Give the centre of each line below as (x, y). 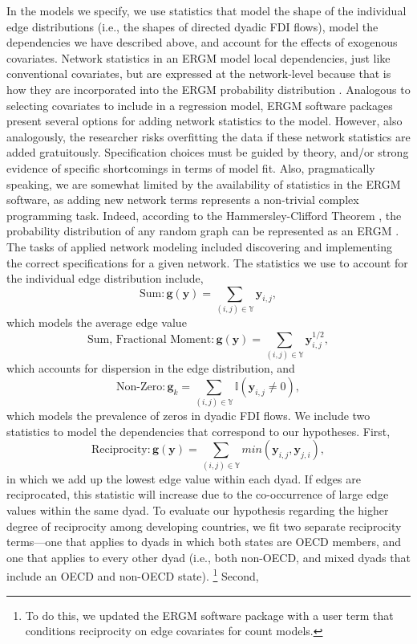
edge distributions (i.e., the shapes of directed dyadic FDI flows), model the (192, 26)
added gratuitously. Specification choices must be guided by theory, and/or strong (208, 152)
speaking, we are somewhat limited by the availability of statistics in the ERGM (204, 183)
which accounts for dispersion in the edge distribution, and (151, 368)
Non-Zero (140, 387)
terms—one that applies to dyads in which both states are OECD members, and (204, 542)
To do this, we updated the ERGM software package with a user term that (209, 615)
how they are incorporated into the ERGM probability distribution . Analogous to (208, 89)
